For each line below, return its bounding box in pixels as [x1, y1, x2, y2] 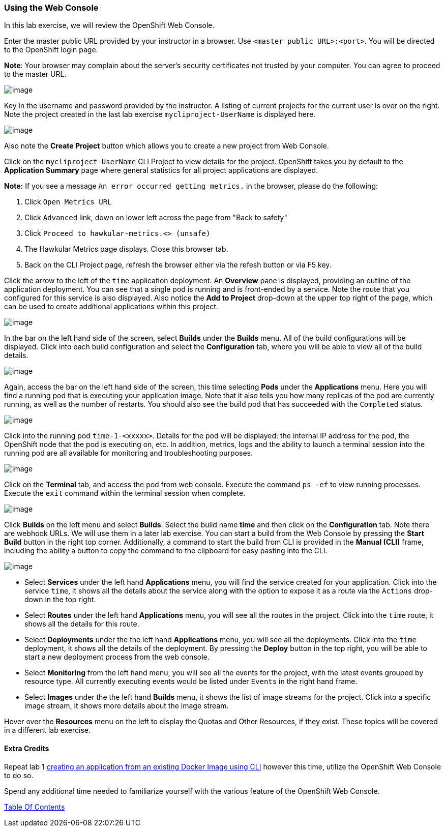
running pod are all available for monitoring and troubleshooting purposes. [4, 449, 253, 458]
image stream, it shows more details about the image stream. [24, 701, 229, 710]
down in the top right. [24, 595, 96, 604]
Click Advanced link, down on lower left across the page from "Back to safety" [24, 213, 287, 222]
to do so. [4, 770, 34, 780]
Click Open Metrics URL [24, 197, 112, 206]
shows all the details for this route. [24, 619, 139, 629]
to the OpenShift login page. [4, 45, 98, 54]
